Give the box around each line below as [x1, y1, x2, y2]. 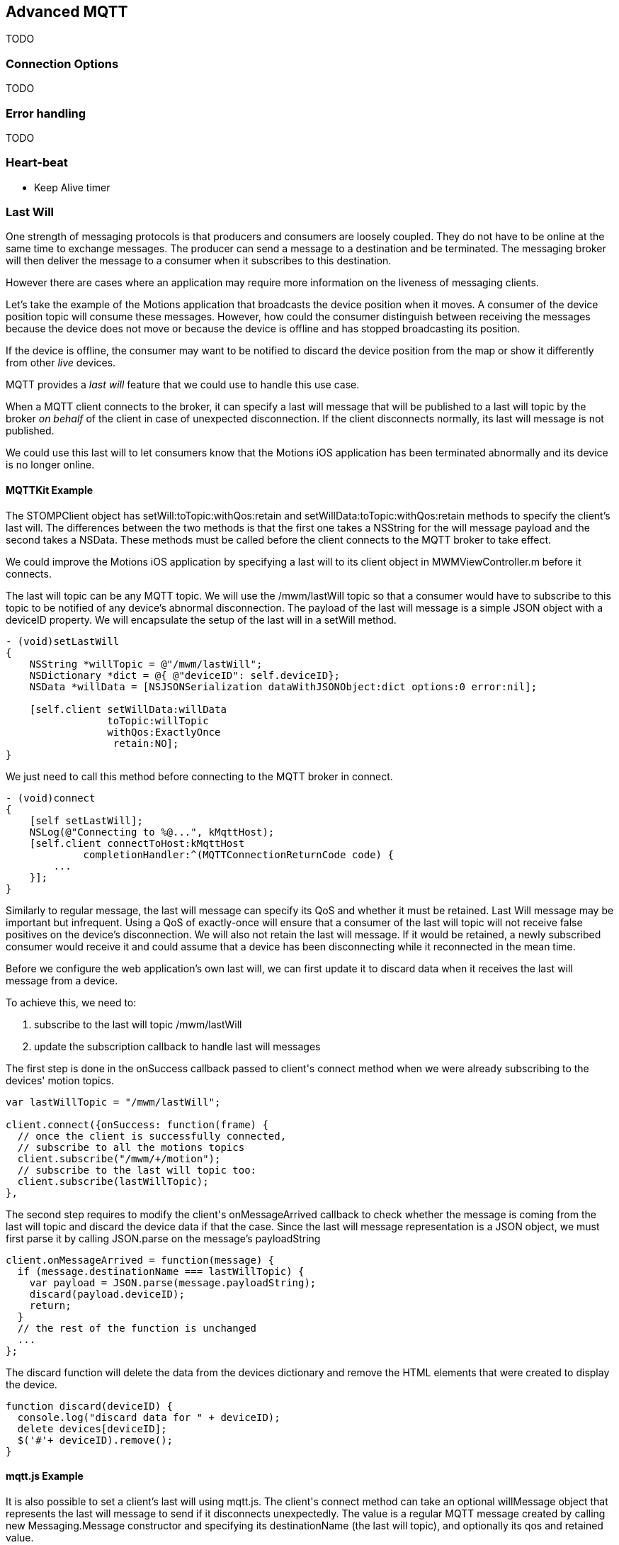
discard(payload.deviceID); [29, 1288, 185, 1300]
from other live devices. [6, 356, 116, 369]
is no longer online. [6, 459, 95, 471]
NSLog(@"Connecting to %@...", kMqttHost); [29, 826, 275, 838]
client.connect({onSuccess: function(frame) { [6, 1118, 268, 1130]
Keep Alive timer [34, 181, 110, 193]
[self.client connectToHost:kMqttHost [29, 837, 245, 849]
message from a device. [6, 974, 118, 987]
